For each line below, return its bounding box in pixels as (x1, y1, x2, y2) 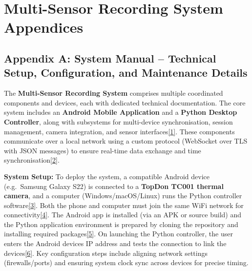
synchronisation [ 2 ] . (4, 155, 60, 165)
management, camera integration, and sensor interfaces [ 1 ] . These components (4, 126, 235, 136)
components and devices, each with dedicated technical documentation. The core (4, 97, 246, 107)
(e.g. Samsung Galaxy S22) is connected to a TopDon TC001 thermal (4, 181, 224, 191)
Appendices (4, 17, 84, 37)
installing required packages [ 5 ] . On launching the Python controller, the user (4, 229, 233, 239)
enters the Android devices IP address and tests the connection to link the (4, 238, 227, 249)
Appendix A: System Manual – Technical (4, 50, 216, 65)
